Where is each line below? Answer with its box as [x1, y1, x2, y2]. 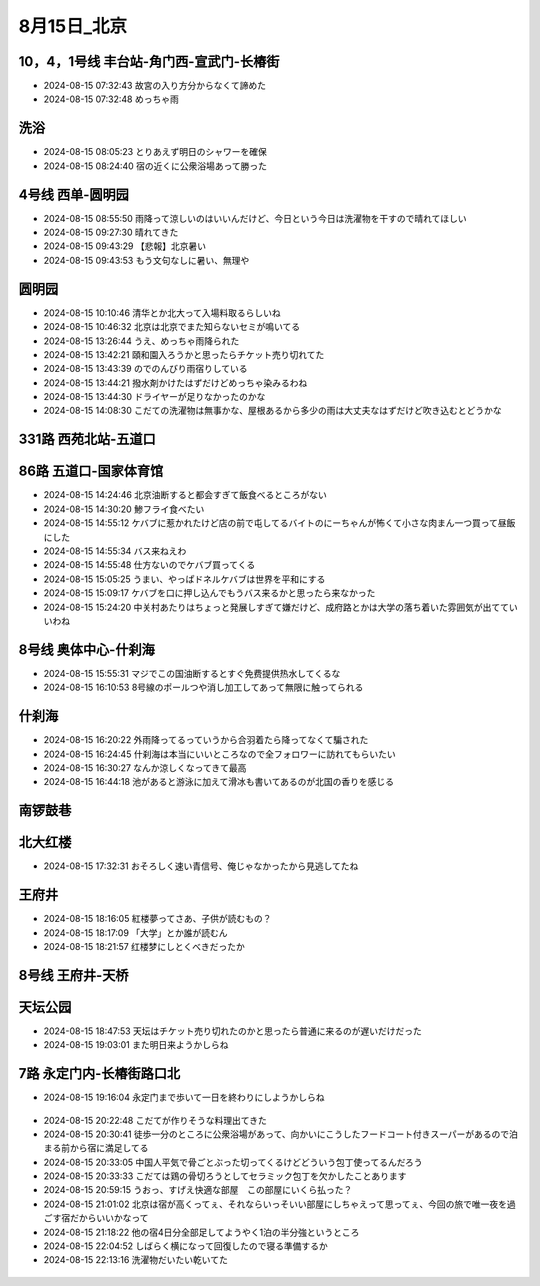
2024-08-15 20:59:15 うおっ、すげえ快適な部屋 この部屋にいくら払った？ [43, 1184, 353, 1196]
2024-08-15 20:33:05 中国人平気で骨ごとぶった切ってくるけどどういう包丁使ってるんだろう [43, 1156, 423, 1168]
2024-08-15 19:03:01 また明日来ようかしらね [43, 1039, 229, 1051]
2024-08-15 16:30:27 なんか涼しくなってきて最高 [43, 761, 247, 774]
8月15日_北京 [18, 15, 128, 37]
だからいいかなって [70, 1212, 149, 1224]
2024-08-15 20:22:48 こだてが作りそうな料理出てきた [43, 1114, 267, 1126]
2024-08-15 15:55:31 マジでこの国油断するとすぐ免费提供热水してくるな [43, 667, 341, 679]
